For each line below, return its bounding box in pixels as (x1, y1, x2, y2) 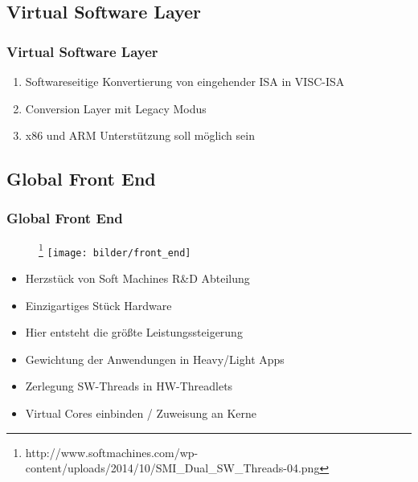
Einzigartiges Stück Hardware (25, 296, 172, 313)
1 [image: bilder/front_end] (39, 240, 191, 259)
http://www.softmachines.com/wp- (25, 443, 199, 460)
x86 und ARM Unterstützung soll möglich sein (25, 127, 255, 144)
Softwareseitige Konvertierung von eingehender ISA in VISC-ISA (25, 73, 345, 89)
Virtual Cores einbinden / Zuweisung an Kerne (25, 405, 257, 422)
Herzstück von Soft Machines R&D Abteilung (25, 270, 250, 287)
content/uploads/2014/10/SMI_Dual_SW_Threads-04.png (25, 460, 320, 476)
